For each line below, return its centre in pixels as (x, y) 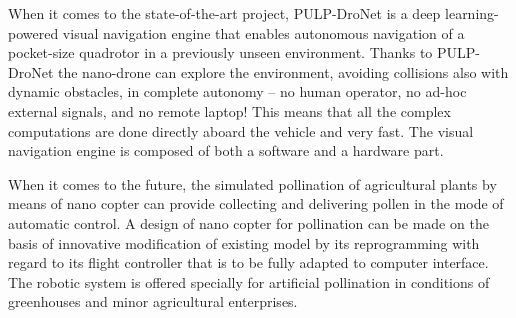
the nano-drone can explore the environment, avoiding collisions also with (283, 71)
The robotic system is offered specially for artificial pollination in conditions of (249, 281)
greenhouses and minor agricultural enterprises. (153, 301)
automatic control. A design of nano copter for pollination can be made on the (248, 222)
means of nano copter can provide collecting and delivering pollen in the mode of (256, 203)
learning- (472, 13)
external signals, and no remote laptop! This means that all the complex (229, 110)
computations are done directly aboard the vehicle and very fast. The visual (241, 130)
